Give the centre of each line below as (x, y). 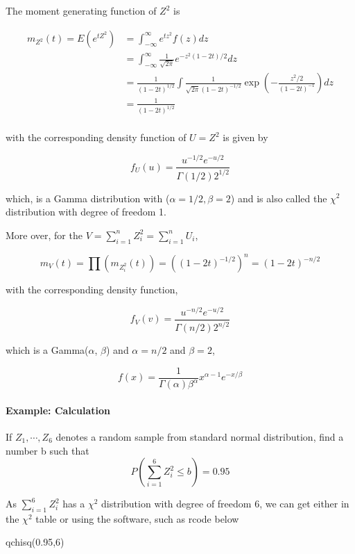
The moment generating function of (81, 10)
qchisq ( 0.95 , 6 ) (35, 542)
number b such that (47, 450)
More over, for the (44, 235)
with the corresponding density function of (96, 137)
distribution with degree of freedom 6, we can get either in (225, 504)
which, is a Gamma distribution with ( (88, 198)
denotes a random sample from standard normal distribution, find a (200, 436)
